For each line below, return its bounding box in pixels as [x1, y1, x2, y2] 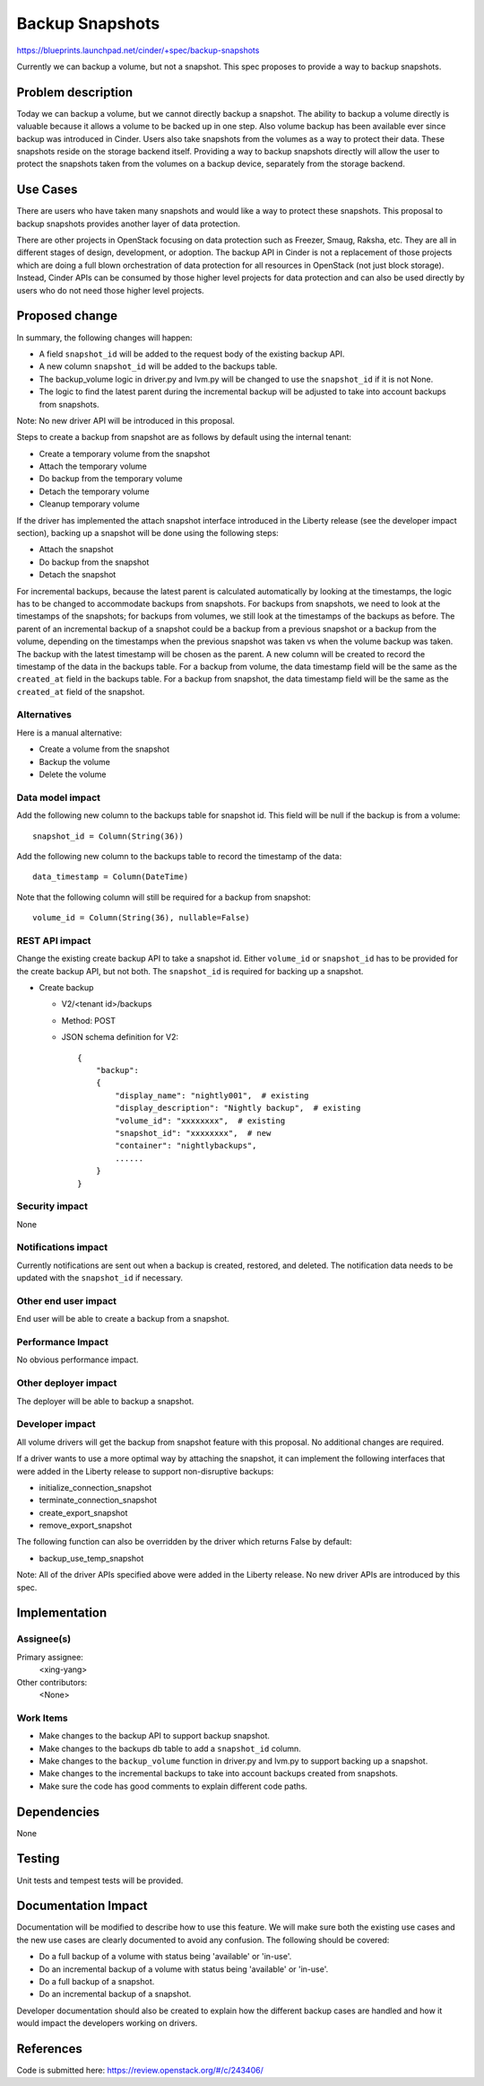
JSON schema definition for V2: [61, 1032, 179, 1043]
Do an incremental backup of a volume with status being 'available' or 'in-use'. [39, 1963, 329, 1975]
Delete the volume [39, 769, 107, 780]
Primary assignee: [16, 1651, 84, 1662]
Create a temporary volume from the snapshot [39, 448, 211, 459]
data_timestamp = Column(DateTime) [32, 872, 189, 882]
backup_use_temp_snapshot [39, 1553, 144, 1563]
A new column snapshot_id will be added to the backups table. [39, 361, 278, 372]
